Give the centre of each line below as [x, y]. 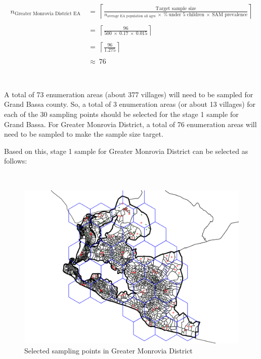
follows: [16, 161]
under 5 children [186, 14]
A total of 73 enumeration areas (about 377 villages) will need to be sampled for [129, 94]
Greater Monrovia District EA [47, 13]
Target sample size [176, 9]
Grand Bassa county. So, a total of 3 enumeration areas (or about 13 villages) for [130, 104]
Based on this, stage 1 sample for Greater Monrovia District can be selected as [126, 151]
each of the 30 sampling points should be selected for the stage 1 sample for [121, 114]
